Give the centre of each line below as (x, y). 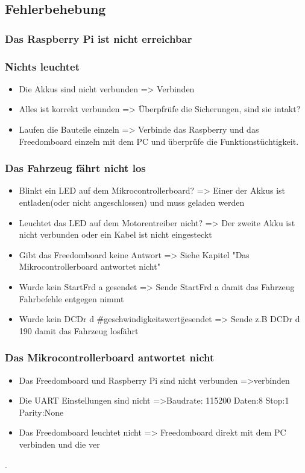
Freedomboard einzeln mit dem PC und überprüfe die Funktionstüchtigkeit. (159, 141)
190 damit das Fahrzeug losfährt (79, 330)
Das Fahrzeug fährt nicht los (75, 168)
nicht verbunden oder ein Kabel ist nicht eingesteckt (115, 234)
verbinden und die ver (59, 444)
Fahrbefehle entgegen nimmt (71, 298)
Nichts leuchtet (42, 66)
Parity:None (41, 412)
